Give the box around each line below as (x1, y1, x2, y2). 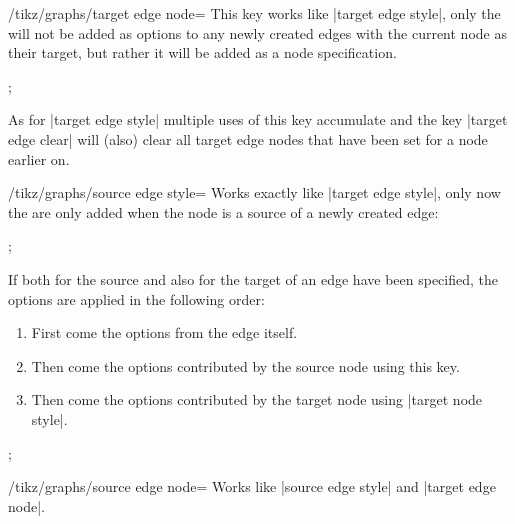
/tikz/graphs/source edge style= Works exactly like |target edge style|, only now (8, 182, 501, 203)
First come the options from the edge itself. (31, 322, 298, 343)
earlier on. (8, 148, 70, 169)
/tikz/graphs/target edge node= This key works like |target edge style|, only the (8, 3, 501, 23)
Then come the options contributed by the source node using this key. (31, 355, 460, 376)
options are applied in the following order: (8, 288, 265, 309)
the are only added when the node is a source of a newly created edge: (8, 201, 439, 222)
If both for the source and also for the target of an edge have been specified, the (8, 268, 498, 289)
